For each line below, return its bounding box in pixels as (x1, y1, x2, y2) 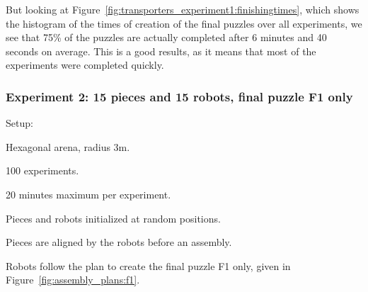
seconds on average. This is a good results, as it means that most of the (6, 43, 316, 58)
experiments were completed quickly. (6, 57, 164, 72)
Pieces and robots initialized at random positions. (6, 210, 221, 225)
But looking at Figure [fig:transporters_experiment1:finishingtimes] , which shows (6, 2, 360, 16)
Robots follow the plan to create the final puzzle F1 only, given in (6, 258, 291, 273)
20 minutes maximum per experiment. (6, 186, 171, 201)
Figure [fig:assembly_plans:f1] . (6, 272, 140, 287)
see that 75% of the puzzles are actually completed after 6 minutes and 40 (6, 30, 327, 45)
